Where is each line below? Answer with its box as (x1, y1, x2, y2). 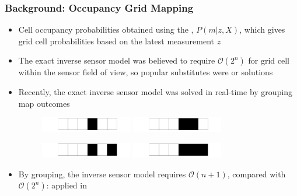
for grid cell (248, 54, 289, 66)
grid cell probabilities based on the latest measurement (18, 34, 215, 47)
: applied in (46, 179, 87, 191)
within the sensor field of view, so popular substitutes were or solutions (18, 66, 273, 78)
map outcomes (18, 97, 70, 109)
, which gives (239, 23, 285, 36)
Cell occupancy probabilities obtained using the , (18, 23, 194, 36)
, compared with (227, 167, 286, 180)
